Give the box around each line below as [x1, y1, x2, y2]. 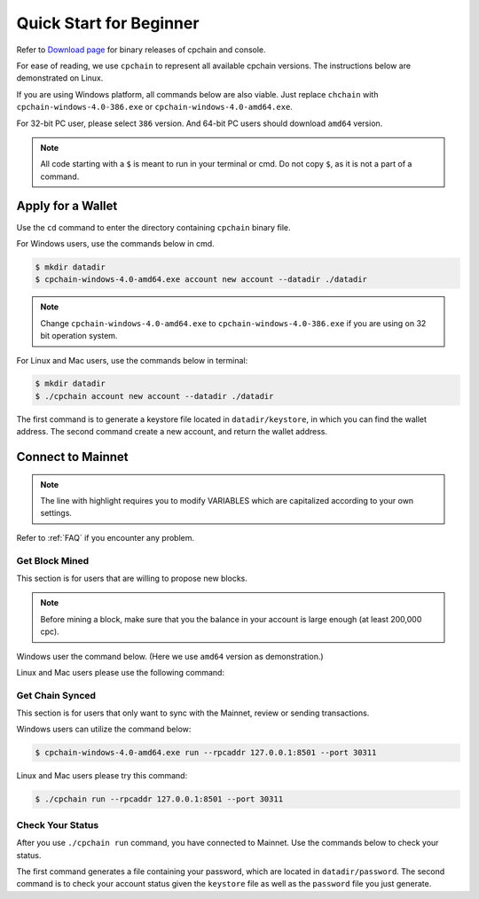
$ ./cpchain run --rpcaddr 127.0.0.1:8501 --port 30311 [35, 794, 284, 804]
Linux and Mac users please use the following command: [16, 667, 225, 677]
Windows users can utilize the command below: [16, 723, 192, 735]
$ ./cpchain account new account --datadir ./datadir [35, 391, 274, 401]
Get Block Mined [16, 554, 90, 567]
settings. [40, 508, 73, 519]
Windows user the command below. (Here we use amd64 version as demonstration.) [16, 651, 324, 661]
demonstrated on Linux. [16, 73, 104, 83]
